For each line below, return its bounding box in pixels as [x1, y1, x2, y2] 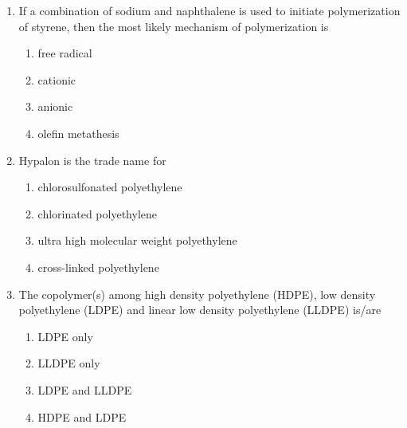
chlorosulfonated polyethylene [37, 179, 182, 195]
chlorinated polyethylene [37, 205, 157, 222]
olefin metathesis [37, 124, 119, 141]
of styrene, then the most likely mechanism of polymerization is [18, 18, 329, 34]
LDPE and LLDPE [37, 381, 132, 398]
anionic [37, 98, 73, 115]
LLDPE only [37, 355, 100, 371]
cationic [37, 71, 76, 88]
